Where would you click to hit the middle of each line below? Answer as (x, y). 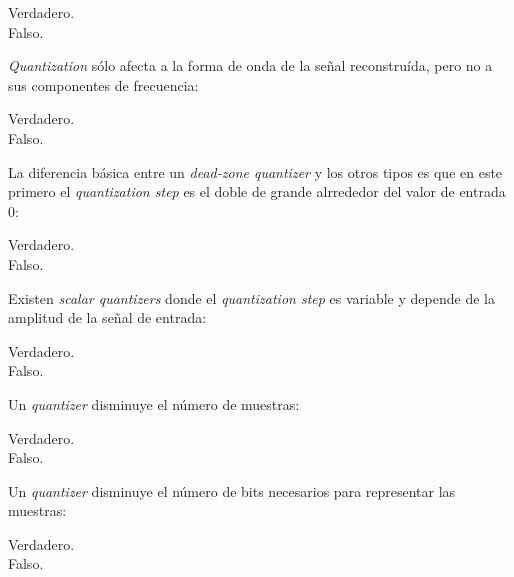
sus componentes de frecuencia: (103, 84)
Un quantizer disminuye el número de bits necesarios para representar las (232, 490)
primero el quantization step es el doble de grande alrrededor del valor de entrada (257, 191)
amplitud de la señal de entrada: (107, 317)
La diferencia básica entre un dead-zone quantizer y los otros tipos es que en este (255, 171)
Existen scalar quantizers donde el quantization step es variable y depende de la (251, 297)
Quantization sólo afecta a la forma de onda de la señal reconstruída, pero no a (250, 65)
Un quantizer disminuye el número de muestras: (154, 403)
